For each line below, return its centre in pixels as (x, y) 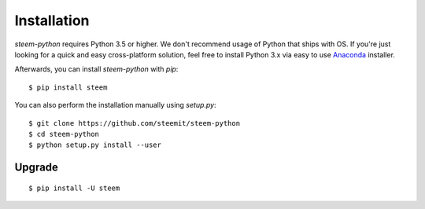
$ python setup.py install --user (95, 145)
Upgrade (37, 168)
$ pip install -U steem (74, 188)
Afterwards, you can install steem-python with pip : (96, 69)
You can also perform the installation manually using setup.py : (115, 105)
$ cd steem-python (64, 134)
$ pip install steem (68, 87)
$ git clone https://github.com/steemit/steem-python (134, 123)
